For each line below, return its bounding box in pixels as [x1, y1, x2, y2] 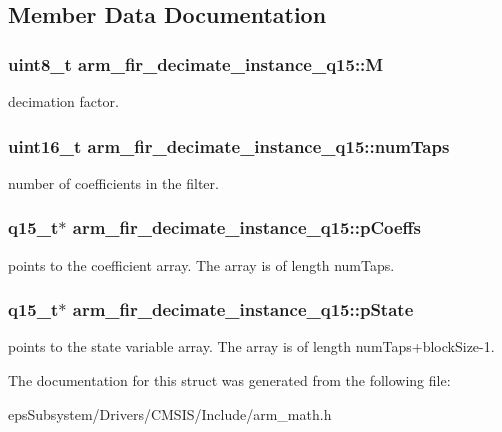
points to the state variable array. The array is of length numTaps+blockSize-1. [8, 336, 495, 357]
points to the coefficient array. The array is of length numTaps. [8, 254, 395, 275]
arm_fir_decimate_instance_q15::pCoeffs [72, 215, 421, 240]
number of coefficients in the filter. [8, 172, 219, 193]
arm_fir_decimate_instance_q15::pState [72, 297, 414, 322]
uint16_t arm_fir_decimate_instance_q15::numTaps [8, 133, 450, 158]
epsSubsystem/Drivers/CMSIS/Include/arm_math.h [8, 403, 332, 424]
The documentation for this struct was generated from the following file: [8, 370, 451, 391]
